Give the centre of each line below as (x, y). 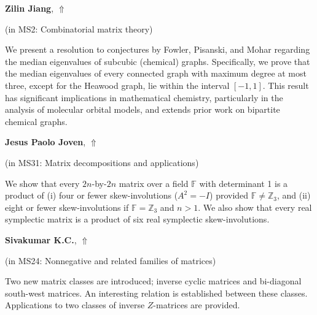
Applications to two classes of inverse (75, 305)
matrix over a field (154, 183)
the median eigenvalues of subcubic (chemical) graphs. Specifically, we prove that (158, 61)
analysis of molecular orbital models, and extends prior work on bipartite (143, 109)
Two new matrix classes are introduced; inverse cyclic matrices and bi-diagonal (153, 281)
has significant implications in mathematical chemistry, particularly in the (144, 97)
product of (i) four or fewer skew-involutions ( (92, 195)
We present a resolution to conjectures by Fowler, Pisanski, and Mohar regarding (158, 49)
